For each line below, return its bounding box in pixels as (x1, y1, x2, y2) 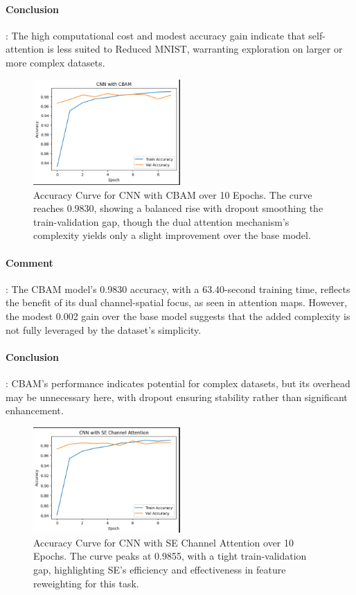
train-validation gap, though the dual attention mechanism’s (33, 214, 290, 229)
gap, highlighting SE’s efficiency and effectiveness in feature (33, 562, 286, 577)
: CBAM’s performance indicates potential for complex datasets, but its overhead (6, 376, 350, 390)
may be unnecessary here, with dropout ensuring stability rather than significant (6, 389, 348, 404)
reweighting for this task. (33, 576, 139, 590)
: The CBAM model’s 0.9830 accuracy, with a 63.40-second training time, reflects (6, 281, 350, 296)
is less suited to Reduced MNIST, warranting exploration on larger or (47, 42, 343, 56)
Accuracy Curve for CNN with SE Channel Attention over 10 (33, 535, 294, 549)
